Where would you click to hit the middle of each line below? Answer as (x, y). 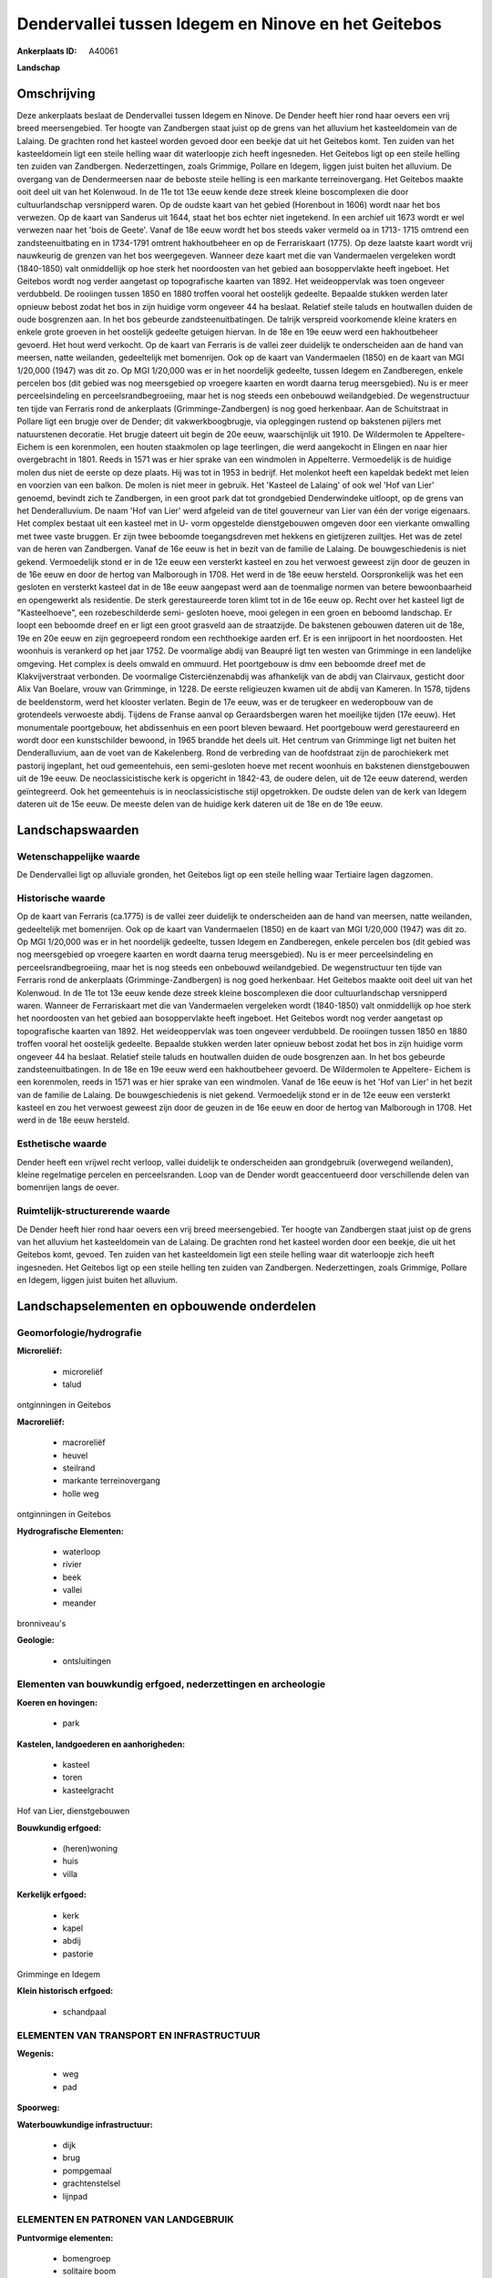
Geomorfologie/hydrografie (79, 1332)
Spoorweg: (38, 2108)
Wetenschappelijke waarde (78, 857)
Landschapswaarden (78, 830)
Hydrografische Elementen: (71, 1531)
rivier (72, 1565)
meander (79, 1603)
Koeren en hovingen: (57, 1702)
